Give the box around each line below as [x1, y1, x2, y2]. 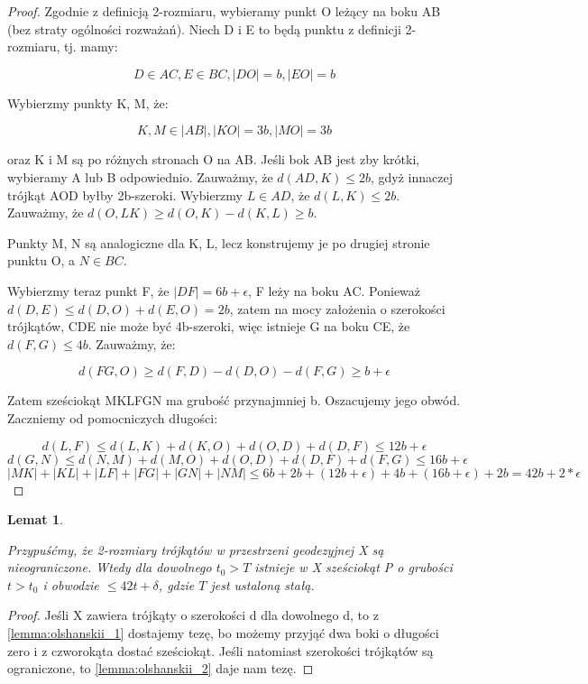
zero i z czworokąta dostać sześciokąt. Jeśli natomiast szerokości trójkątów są [7, 641, 434, 660]
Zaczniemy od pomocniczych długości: [7, 408, 218, 427]
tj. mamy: [64, 37, 118, 56]
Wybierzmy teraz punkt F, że [7, 281, 170, 300]
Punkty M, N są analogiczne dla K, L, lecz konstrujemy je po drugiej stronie [7, 233, 430, 252]
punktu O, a [7, 251, 76, 270]
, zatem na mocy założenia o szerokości [229, 299, 446, 318]
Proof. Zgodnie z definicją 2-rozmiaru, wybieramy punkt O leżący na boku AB [7, 2, 441, 20]
